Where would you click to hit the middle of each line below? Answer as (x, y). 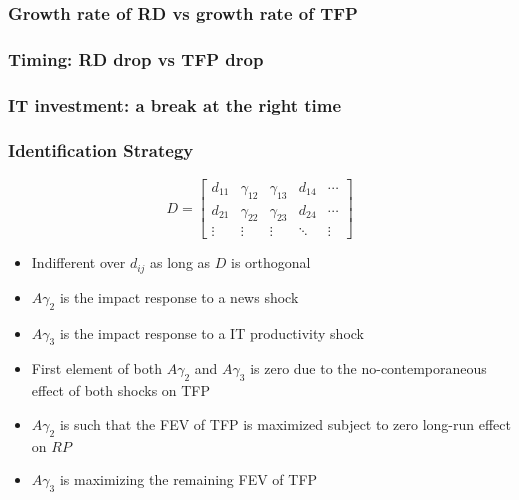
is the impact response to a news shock (179, 296)
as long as (180, 262)
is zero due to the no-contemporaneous (368, 368)
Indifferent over (78, 262)
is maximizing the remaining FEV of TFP (188, 479)
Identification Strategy (101, 150)
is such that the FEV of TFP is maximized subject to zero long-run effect (285, 423)
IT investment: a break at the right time (175, 104)
